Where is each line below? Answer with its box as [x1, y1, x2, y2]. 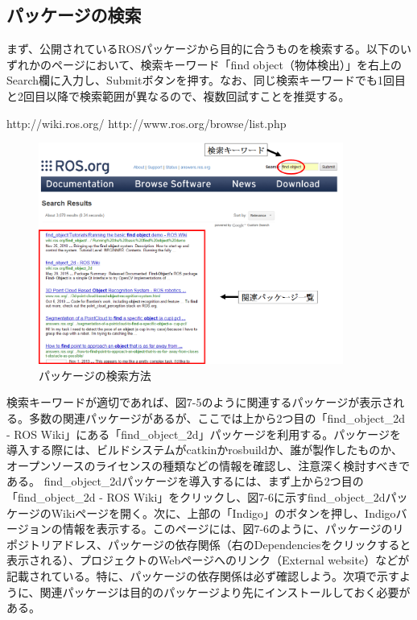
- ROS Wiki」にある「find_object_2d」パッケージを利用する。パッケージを [6, 425, 402, 442]
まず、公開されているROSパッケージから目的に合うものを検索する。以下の [6, 40, 400, 57]
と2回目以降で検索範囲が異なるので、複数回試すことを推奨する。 [6, 87, 350, 104]
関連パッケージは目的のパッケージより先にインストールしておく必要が [39, 583, 411, 600]
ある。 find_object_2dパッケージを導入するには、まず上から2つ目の [6, 473, 364, 490]
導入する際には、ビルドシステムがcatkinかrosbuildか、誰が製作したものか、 [6, 441, 403, 458]
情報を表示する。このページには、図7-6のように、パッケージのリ [62, 520, 404, 537]
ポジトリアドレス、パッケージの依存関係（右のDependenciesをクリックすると [6, 535, 411, 552]
